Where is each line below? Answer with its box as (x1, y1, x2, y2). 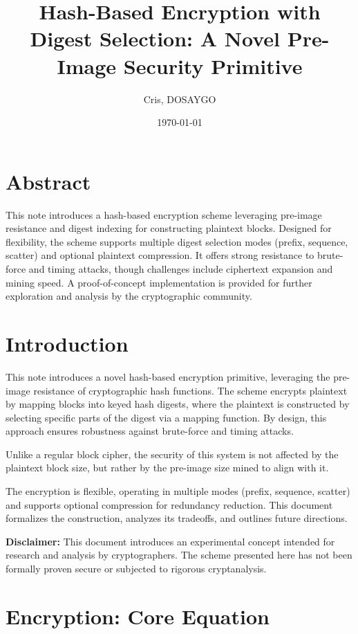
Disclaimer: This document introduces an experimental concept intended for (6, 534, 335, 548)
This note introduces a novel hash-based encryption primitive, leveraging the (6, 369, 330, 383)
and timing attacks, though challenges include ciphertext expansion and (28, 262, 333, 275)
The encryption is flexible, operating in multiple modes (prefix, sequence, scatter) (6, 484, 350, 498)
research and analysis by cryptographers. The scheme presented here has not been (6, 547, 352, 562)
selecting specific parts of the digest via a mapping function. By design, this (6, 410, 327, 424)
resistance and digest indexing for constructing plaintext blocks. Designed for (6, 221, 332, 235)
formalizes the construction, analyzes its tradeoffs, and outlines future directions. (6, 511, 348, 525)
